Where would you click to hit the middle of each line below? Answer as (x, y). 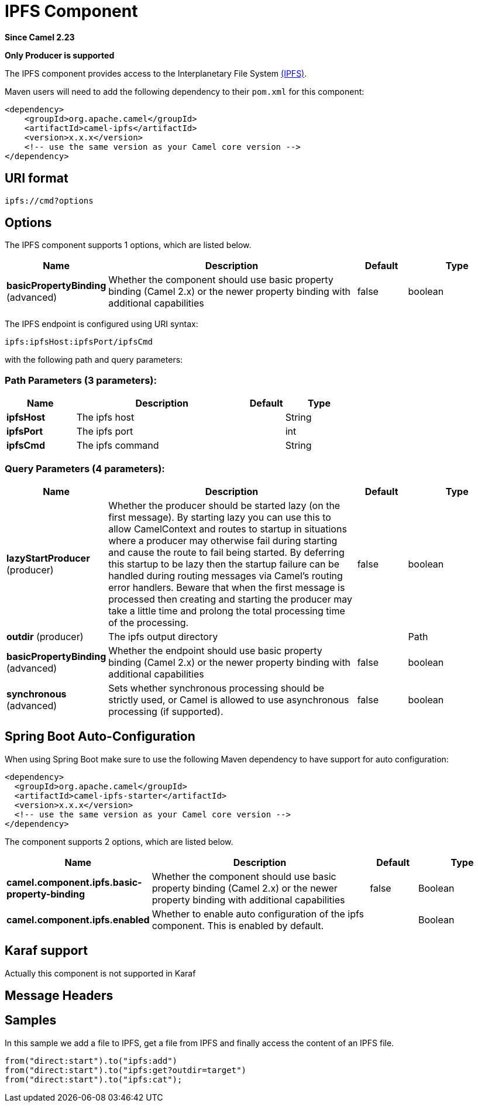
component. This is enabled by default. (238, 925)
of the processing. (149, 622)
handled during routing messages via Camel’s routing (226, 575)
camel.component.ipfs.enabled (78, 919)
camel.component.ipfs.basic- (74, 882)
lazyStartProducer (48, 558)
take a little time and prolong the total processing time (227, 611)
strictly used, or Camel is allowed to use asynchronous (229, 699)
